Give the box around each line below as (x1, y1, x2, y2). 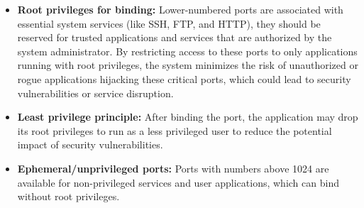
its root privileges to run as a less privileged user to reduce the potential (17, 123, 332, 138)
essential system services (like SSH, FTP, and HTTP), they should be (17, 16, 321, 31)
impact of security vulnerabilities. (17, 137, 163, 152)
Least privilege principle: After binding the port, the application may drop (17, 109, 358, 124)
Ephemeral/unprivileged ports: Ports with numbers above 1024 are (17, 160, 329, 175)
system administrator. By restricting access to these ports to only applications (17, 43, 358, 58)
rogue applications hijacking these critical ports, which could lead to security (17, 71, 351, 86)
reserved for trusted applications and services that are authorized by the (17, 30, 332, 45)
